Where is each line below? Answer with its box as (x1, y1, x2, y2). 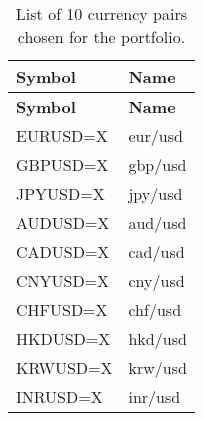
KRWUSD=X (16, 356, 113, 379)
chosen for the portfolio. (17, 25, 186, 48)
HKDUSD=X (16, 327, 111, 350)
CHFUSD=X (16, 298, 108, 321)
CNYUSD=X (16, 269, 110, 292)
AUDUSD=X (16, 211, 110, 234)
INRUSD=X (16, 385, 103, 408)
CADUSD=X (16, 240, 110, 263)
